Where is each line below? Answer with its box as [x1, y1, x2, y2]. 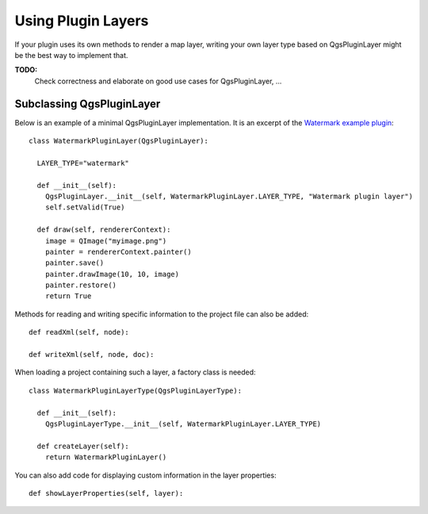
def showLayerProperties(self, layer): [29, 489, 184, 497]
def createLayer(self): [36, 441, 130, 451]
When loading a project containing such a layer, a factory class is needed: [14, 367, 257, 377]
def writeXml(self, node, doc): [29, 350, 155, 359]
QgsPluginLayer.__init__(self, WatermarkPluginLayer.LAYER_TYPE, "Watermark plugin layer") [44, 191, 414, 201]
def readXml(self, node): [29, 328, 130, 337]
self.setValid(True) [44, 203, 125, 212]
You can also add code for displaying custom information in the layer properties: [14, 470, 277, 480]
